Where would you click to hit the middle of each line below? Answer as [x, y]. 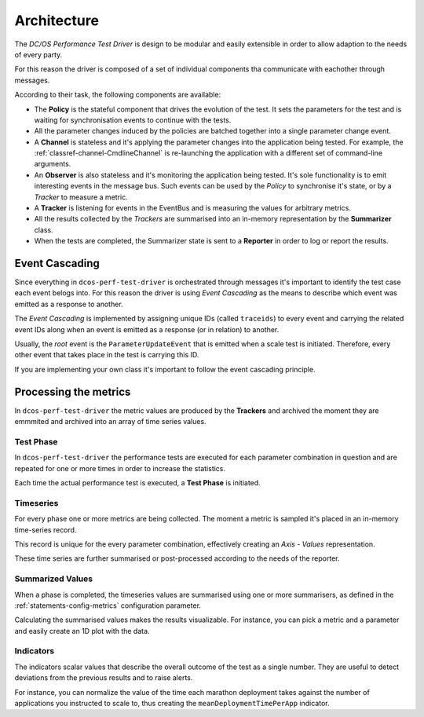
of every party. [38, 54]
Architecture [57, 20]
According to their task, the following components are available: [118, 95]
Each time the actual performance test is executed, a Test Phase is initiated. [137, 483]
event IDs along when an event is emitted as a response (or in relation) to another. [147, 329]
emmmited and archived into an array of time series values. [111, 422]
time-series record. [46, 529]
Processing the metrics [73, 391]
